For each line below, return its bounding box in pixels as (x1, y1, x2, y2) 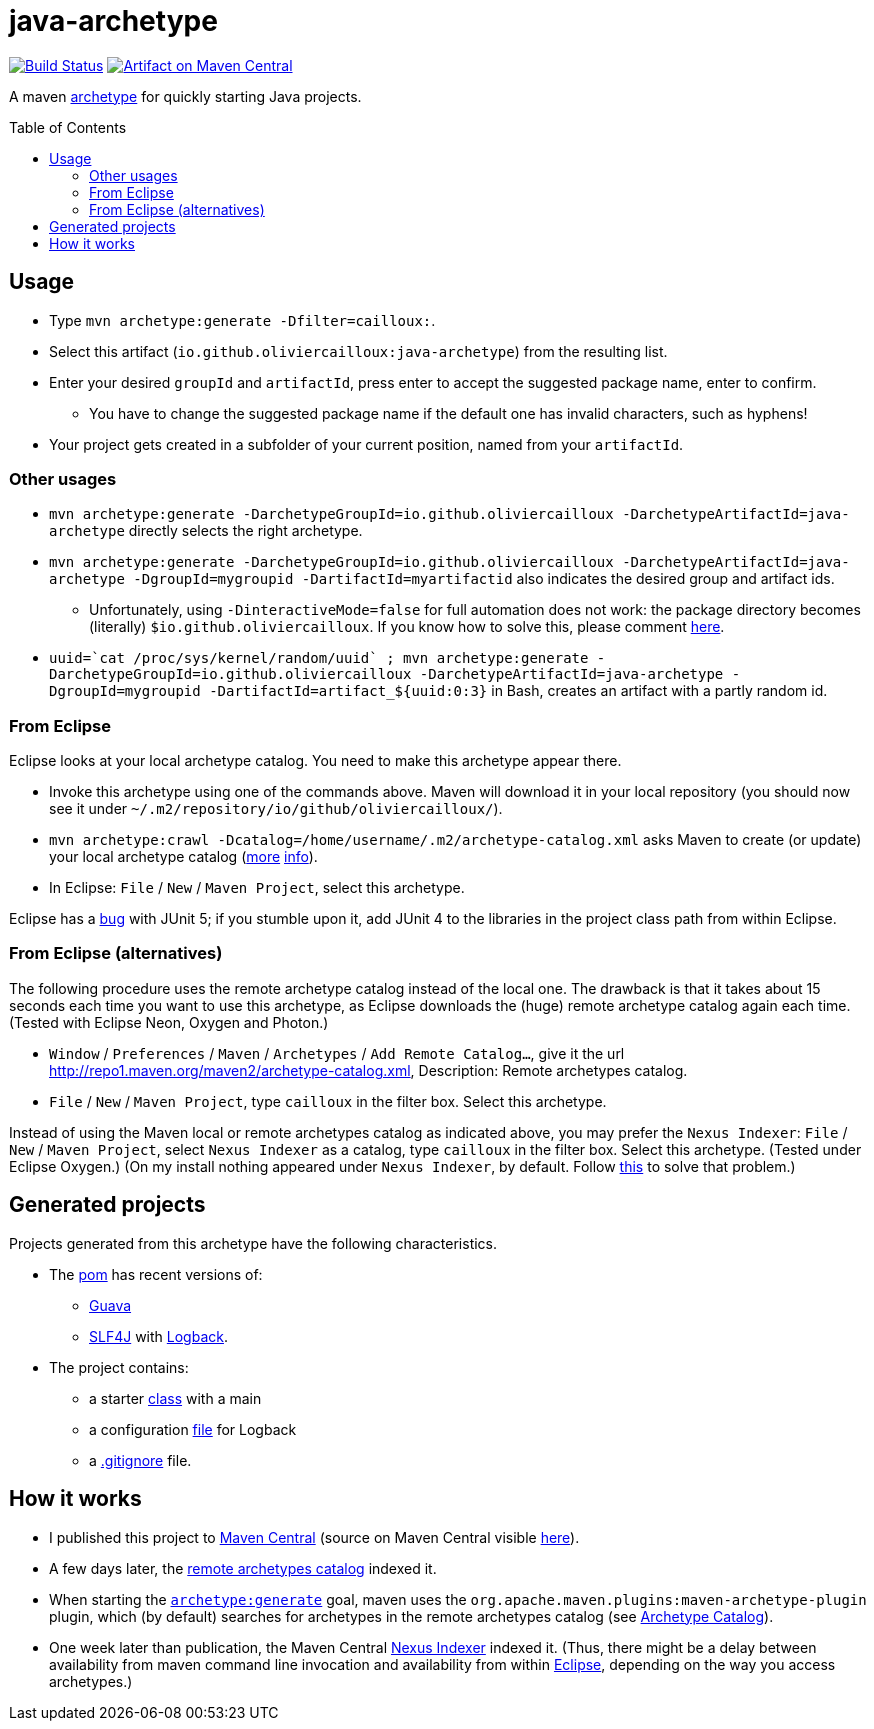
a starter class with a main (89, 1389, 262, 1407)
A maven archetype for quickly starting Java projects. (9, 87, 362, 105)
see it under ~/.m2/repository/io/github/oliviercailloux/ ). (49, 800, 503, 818)
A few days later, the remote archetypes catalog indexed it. (49, 1559, 437, 1577)
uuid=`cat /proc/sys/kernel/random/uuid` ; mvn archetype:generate (49, 650, 589, 667)
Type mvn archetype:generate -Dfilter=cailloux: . (49, 311, 436, 329)
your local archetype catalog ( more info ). (49, 848, 318, 866)
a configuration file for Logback (89, 1420, 297, 1438)
